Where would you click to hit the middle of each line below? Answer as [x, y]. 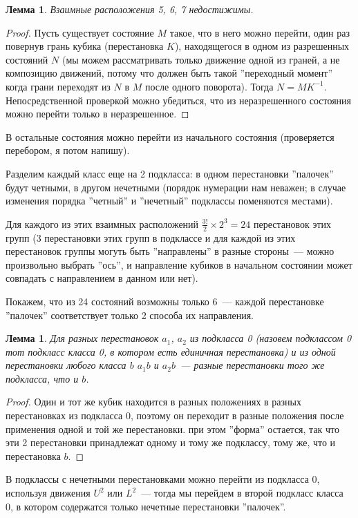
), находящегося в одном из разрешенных [262, 46]
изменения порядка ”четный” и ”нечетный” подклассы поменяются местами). [169, 201]
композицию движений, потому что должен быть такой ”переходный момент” [169, 73]
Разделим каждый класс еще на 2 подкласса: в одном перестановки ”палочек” [170, 173]
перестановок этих [292, 223]
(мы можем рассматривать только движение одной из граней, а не [201, 59]
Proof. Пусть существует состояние [80, 32]
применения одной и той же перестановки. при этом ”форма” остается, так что [173, 429]
